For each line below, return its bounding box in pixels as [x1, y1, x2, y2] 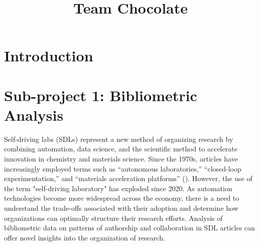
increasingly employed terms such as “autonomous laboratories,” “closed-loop [4, 163, 241, 174]
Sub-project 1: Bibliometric [4, 85, 197, 105]
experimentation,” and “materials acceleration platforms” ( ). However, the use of [4, 173, 252, 184]
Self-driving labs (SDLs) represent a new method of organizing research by [4, 133, 233, 144]
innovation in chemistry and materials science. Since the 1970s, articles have [4, 153, 238, 164]
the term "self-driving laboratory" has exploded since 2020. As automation [4, 183, 232, 193]
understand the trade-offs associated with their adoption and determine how [4, 203, 238, 213]
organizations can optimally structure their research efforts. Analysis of [4, 212, 223, 223]
